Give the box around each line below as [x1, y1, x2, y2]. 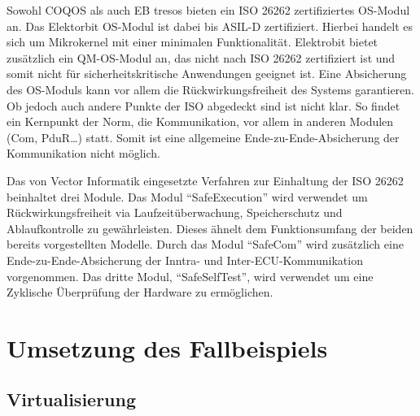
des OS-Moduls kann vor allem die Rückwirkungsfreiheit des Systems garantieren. [7, 80, 414, 97]
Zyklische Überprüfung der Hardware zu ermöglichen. [7, 284, 273, 301]
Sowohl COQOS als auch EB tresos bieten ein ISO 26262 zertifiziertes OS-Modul [7, 2, 410, 18]
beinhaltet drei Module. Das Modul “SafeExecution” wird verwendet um [7, 188, 368, 205]
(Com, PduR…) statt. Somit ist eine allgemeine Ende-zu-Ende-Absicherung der [7, 128, 400, 145]
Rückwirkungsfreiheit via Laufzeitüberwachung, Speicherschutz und [7, 204, 343, 221]
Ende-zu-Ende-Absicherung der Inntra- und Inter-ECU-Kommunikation [7, 251, 363, 268]
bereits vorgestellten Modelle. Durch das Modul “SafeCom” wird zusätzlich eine [7, 236, 404, 253]
